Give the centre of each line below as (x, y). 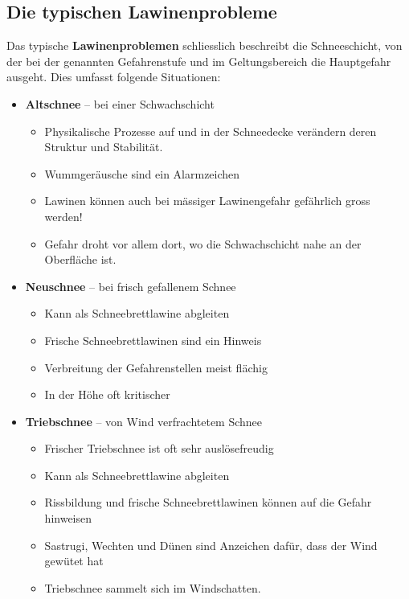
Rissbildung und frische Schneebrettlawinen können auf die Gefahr (208, 502)
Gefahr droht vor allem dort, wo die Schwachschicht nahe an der (203, 243)
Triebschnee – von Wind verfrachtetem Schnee (144, 421)
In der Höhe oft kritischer (107, 394)
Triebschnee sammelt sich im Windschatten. (153, 587)
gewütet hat (74, 561)
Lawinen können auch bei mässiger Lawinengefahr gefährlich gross (207, 201)
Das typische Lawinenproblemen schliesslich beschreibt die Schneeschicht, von (204, 45)
